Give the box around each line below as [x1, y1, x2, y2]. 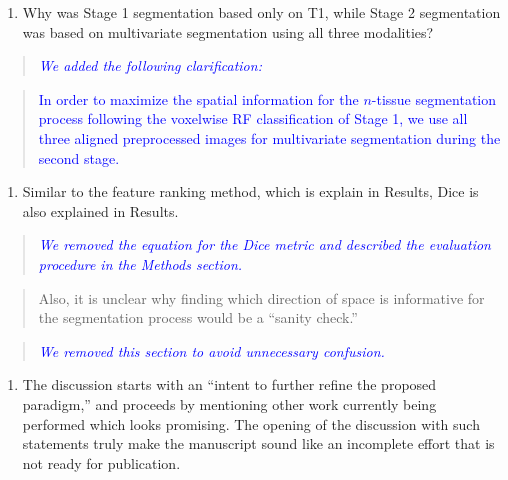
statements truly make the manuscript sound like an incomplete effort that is [22, 433, 495, 454]
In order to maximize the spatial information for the [38, 88, 359, 109]
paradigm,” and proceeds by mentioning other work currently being [22, 393, 437, 414]
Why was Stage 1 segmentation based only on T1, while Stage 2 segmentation [22, 2, 501, 22]
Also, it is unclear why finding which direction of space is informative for [38, 287, 485, 308]
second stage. [38, 147, 120, 168]
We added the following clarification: [38, 55, 262, 76]
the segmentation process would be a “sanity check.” [38, 307, 358, 328]
